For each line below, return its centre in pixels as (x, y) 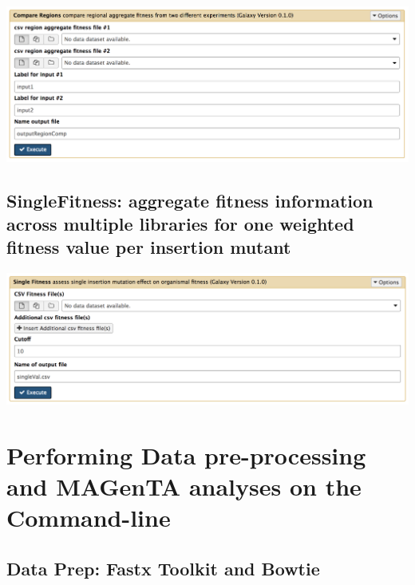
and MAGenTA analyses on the (184, 486)
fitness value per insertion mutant (149, 247)
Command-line (89, 518)
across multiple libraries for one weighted (180, 223)
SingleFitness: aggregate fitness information (190, 200)
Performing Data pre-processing (186, 455)
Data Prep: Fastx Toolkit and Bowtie (163, 568)
